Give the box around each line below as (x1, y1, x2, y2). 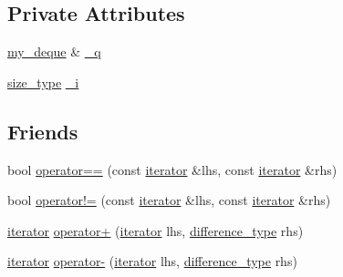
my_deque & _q (7, 42, 101, 61)
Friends (7, 117, 78, 145)
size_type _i (7, 72, 79, 91)
